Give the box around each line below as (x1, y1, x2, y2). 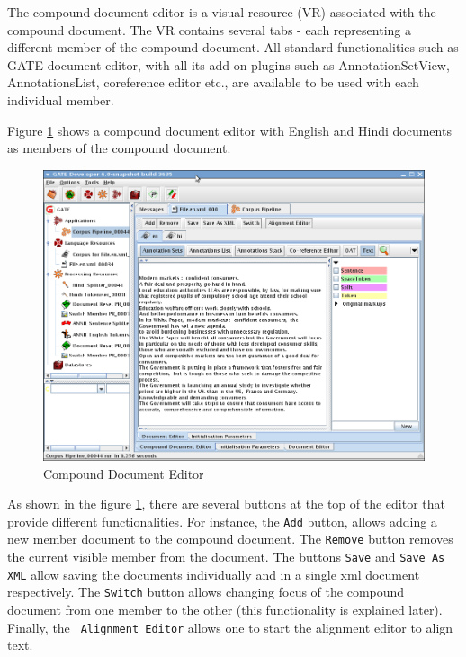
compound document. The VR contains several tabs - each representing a (7, 20, 411, 39)
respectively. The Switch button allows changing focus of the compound (7, 582, 405, 601)
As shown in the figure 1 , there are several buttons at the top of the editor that (7, 494, 445, 513)
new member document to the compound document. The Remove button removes (7, 529, 453, 548)
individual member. (7, 90, 114, 109)
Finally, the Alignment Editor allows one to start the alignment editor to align (7, 617, 453, 636)
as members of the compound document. (7, 139, 231, 157)
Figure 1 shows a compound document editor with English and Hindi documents (7, 121, 452, 139)
